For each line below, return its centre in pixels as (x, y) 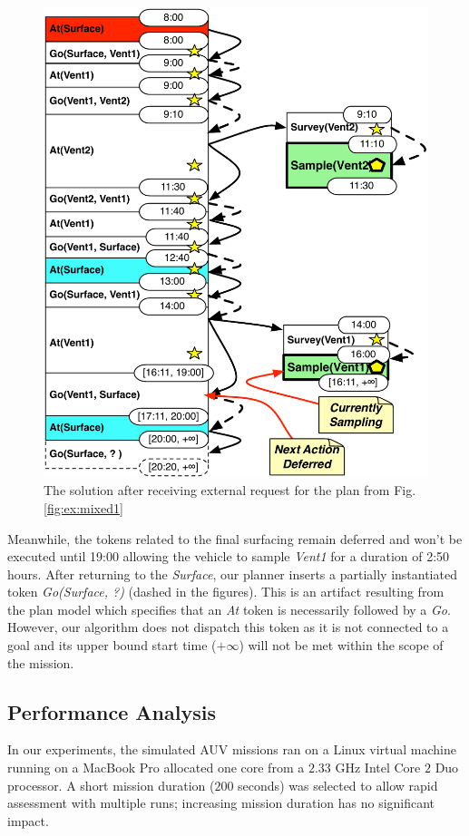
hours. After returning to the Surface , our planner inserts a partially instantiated (232, 574)
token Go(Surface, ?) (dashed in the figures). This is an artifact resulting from (226, 592)
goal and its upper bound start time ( (112, 645)
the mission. (41, 662)
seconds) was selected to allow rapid (338, 785)
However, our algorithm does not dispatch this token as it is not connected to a (228, 627)
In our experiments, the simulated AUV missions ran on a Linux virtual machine (232, 749)
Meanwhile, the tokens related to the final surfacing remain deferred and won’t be (235, 538)
